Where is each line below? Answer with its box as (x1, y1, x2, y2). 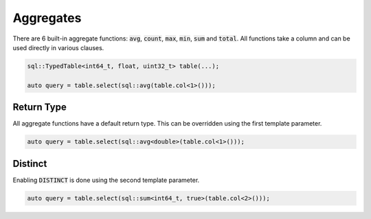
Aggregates (12, 10, 82, 25)
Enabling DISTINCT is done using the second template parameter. (12, 176, 200, 184)
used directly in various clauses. (12, 43, 104, 51)
